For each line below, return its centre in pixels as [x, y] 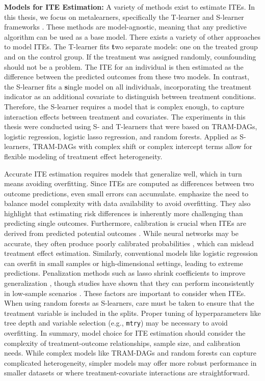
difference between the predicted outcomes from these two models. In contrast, [127, 77]
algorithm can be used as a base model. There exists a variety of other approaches [132, 36]
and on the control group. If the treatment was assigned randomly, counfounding [130, 56]
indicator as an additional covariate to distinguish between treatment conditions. [130, 96]
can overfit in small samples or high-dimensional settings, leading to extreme [124, 263]
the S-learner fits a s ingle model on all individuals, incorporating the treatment [128, 86]
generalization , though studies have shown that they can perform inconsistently [129, 283]
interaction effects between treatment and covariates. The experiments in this [125, 116]
